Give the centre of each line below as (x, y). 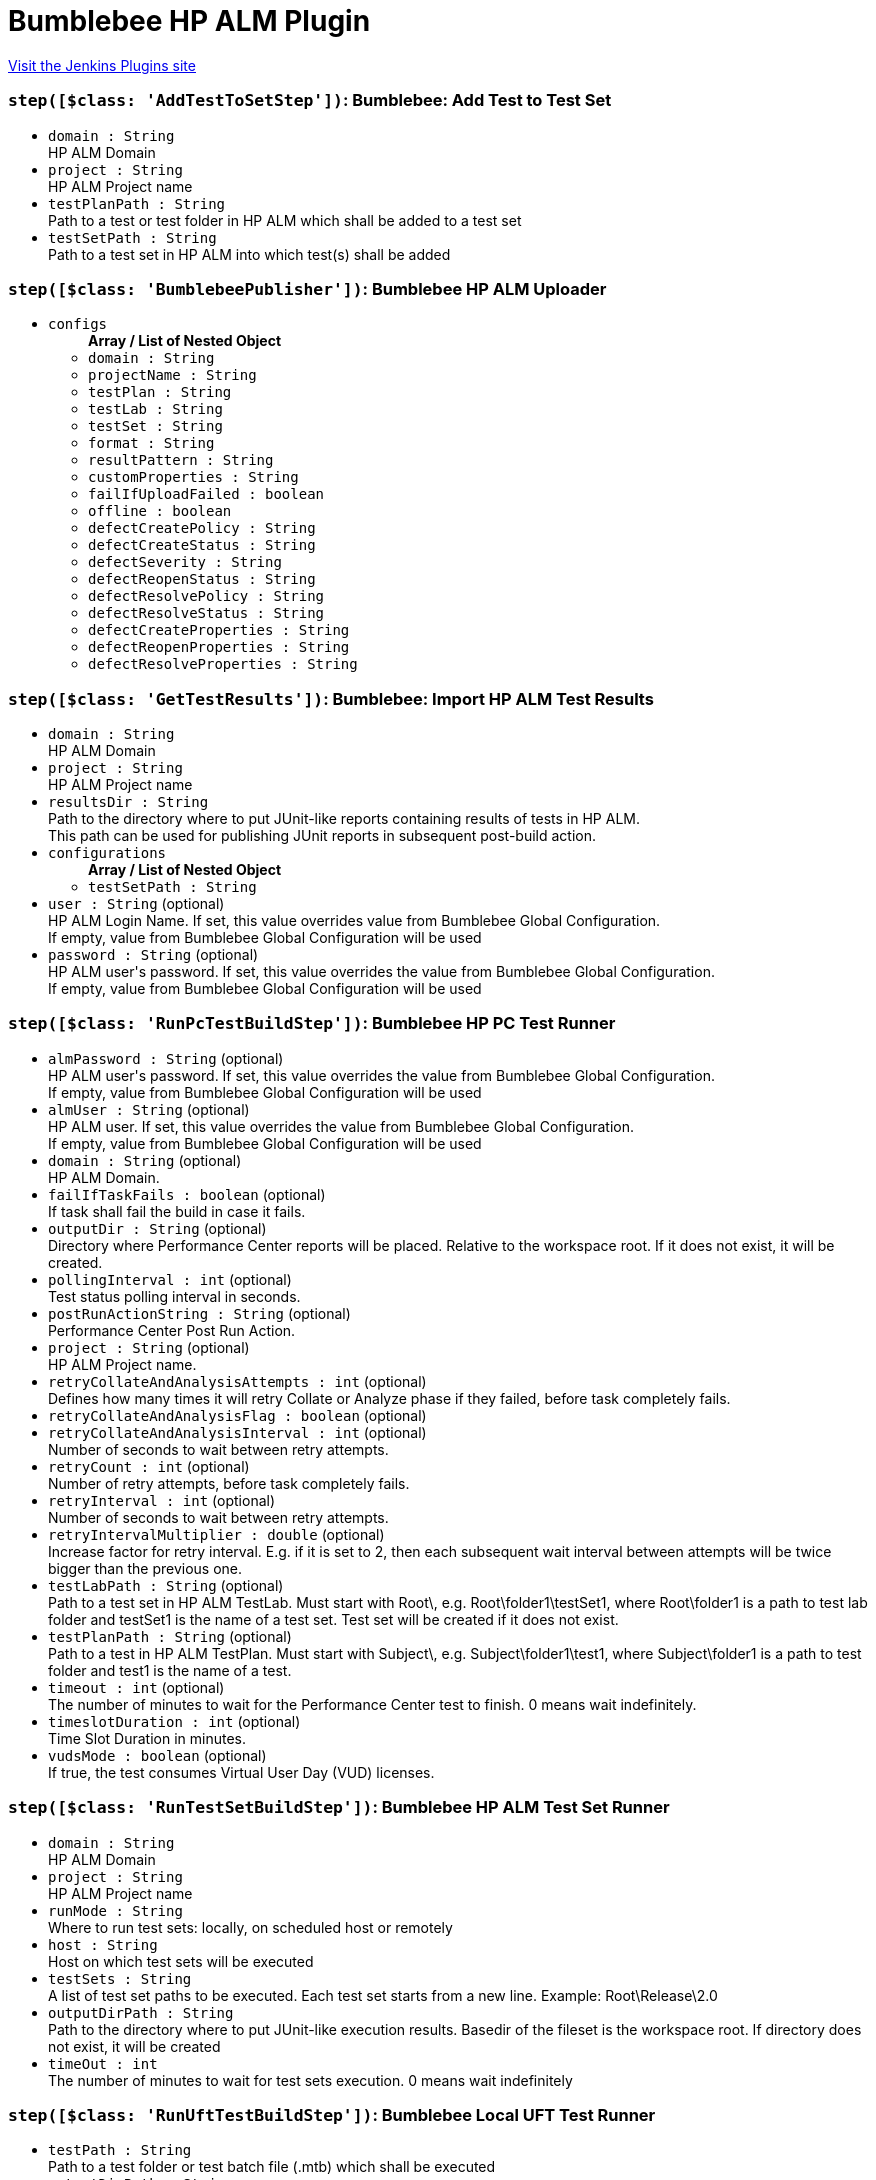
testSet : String (155, 426)
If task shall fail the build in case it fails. (177, 1211)
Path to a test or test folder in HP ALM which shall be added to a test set (285, 220)
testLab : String (155, 409)
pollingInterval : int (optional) (170, 1279)
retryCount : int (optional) (149, 1466)
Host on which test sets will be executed (181, 1961)
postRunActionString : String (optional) (199, 1313)
